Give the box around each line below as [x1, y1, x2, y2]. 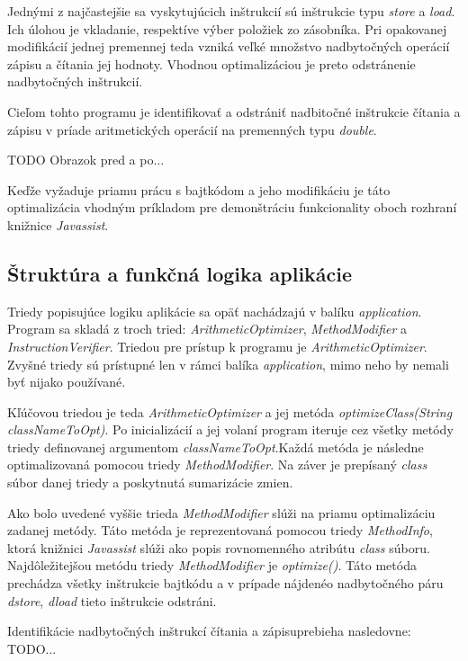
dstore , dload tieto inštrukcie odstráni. [7, 591, 217, 610]
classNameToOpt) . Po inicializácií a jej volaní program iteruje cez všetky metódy [7, 420, 454, 439]
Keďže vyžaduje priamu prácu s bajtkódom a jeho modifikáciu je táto [7, 180, 391, 199]
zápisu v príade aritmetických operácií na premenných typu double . [7, 120, 377, 138]
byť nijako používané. [7, 372, 126, 391]
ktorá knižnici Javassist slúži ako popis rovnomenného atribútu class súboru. [7, 538, 430, 557]
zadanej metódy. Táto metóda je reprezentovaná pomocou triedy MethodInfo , [7, 521, 433, 540]
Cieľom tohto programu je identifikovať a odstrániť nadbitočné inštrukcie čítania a [7, 102, 461, 121]
